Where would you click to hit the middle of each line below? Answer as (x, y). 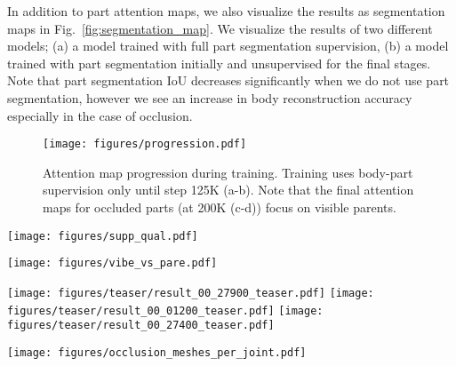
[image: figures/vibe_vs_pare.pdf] (112, 263)
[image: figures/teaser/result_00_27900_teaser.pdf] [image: (191, 293)
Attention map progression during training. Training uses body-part (228, 172)
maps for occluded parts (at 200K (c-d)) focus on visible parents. (220, 207)
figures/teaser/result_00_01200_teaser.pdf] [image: (165, 310)
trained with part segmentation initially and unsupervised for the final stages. (219, 63)
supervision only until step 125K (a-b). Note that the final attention (228, 190)
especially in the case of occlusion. (100, 115)
